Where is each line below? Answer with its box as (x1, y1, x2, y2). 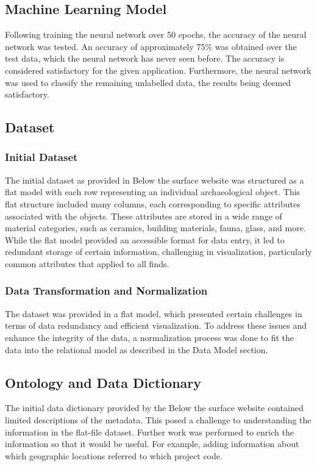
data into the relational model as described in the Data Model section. (5, 343, 268, 356)
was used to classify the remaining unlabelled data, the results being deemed (5, 76, 291, 88)
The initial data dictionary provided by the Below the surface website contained (5, 401, 304, 414)
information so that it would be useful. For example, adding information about (5, 437, 299, 450)
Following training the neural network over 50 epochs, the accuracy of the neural (5, 28, 307, 41)
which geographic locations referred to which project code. (5, 449, 223, 462)
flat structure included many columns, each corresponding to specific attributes (5, 197, 301, 210)
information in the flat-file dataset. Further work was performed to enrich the (5, 425, 294, 438)
